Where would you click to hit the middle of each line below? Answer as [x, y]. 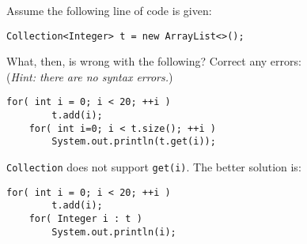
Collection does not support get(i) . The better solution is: [154, 167]
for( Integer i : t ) [85, 219]
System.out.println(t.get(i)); [134, 142]
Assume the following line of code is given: [109, 10]
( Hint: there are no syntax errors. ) [90, 76]
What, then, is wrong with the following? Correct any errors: [154, 61]
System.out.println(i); [114, 232]
